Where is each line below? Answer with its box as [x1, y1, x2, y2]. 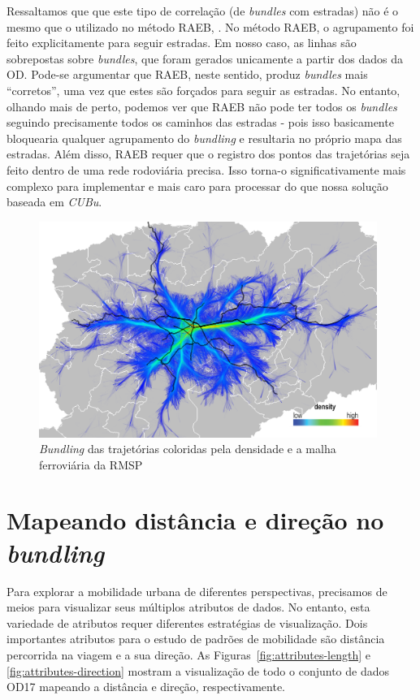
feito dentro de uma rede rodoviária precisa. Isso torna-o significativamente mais [6, 161, 406, 178]
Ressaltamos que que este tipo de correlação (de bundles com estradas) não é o [6, 2, 399, 19]
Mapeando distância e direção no [6, 503, 384, 537]
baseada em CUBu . [6, 193, 102, 210]
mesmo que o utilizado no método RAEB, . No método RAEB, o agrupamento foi [6, 18, 414, 35]
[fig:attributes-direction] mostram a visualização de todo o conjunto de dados [6, 662, 390, 679]
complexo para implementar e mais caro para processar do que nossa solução [6, 177, 388, 194]
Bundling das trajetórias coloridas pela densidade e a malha [39, 440, 336, 457]
